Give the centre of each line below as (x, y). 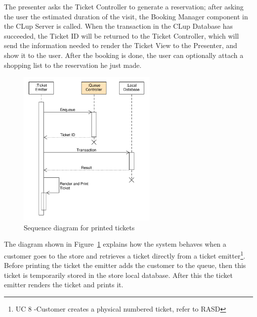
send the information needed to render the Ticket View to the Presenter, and (121, 45)
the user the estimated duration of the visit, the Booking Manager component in (126, 16)
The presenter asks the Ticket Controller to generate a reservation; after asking (124, 6)
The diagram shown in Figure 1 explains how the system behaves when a (115, 244)
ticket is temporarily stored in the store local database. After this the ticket (118, 275)
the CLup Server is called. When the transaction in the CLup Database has (119, 26)
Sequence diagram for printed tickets (79, 227)
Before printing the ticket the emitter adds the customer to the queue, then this (125, 265)
